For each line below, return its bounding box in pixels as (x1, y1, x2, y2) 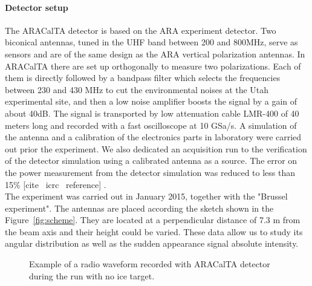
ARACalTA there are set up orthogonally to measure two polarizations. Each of (5, 59, 301, 72)
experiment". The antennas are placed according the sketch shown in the (5, 201, 274, 214)
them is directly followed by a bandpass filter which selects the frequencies (5, 71, 281, 84)
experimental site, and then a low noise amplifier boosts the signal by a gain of (5, 95, 297, 108)
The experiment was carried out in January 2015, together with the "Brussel (5, 190, 288, 203)
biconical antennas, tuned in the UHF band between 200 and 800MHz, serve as (5, 36, 298, 48)
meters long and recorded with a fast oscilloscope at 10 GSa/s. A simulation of (5, 119, 297, 131)
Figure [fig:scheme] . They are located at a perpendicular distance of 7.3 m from (5, 213, 301, 226)
